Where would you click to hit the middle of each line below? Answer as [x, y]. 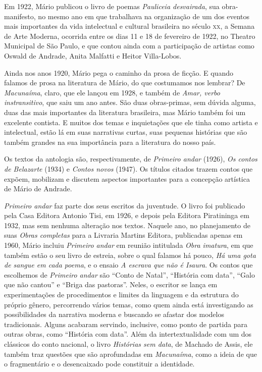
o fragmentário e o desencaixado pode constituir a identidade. [99, 364]
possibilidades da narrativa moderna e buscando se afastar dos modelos [114, 314]
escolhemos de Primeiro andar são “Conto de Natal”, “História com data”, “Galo [129, 274]
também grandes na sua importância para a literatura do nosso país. [110, 142]
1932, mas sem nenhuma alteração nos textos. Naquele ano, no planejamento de [127, 225]
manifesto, [20, 16]
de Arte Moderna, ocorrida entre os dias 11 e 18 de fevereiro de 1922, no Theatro [130, 36]
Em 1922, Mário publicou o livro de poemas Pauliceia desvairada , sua [112, 6]
